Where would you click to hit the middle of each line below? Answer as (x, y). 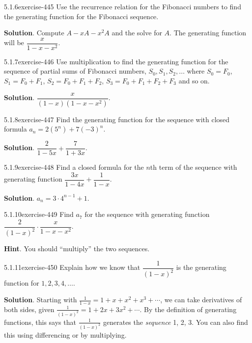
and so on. (194, 81)
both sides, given (29, 309)
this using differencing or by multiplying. (65, 334)
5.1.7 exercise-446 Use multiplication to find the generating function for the (116, 61)
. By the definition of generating (188, 309)
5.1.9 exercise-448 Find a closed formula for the (74, 167)
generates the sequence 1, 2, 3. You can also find (176, 322)
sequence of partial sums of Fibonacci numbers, (75, 71)
